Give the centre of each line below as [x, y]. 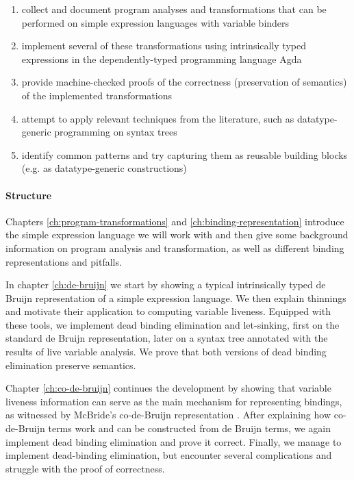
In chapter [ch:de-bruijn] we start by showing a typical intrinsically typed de [166, 285]
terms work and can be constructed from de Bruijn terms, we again [189, 428]
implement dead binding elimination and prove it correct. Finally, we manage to [174, 441]
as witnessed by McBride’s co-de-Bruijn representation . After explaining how [168, 415]
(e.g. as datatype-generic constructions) [104, 168]
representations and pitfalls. [64, 261]
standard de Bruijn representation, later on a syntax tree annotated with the [167, 338]
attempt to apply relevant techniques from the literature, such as [158, 118]
